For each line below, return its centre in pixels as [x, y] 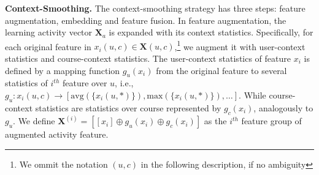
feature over [85, 83]
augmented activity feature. [57, 134]
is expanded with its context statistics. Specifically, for [211, 32]
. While [252, 95]
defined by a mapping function [63, 70]
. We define [34, 121]
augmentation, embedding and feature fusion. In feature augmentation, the [146, 20]
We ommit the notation [63, 164]
